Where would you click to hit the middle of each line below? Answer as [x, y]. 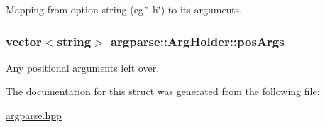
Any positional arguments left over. [83, 67]
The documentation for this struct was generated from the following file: [163, 91]
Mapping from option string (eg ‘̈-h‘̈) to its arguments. [124, 9]
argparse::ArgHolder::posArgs [197, 41]
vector [24, 41]
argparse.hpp [34, 115]
